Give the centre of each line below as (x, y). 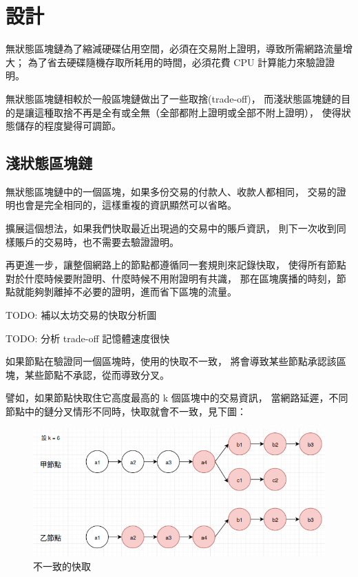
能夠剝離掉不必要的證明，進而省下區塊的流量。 (130, 292)
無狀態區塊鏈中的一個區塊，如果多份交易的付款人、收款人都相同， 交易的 (171, 191)
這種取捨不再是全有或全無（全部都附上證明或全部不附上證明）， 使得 (188, 112)
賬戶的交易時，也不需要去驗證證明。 (97, 241)
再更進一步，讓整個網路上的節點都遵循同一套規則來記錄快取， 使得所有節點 (176, 265)
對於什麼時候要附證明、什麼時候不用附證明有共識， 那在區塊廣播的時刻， (171, 278)
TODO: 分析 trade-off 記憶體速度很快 (88, 338)
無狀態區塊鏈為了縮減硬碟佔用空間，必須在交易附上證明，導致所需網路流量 (174, 49)
